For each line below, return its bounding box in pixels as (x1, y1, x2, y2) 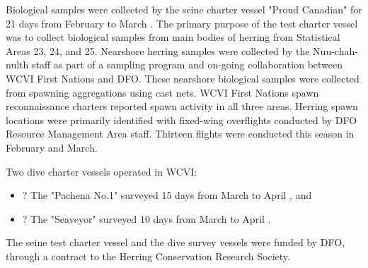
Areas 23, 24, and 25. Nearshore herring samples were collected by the (6, 43, 310, 58)
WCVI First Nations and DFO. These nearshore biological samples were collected (6, 71, 360, 85)
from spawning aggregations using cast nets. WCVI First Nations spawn (6, 85, 319, 99)
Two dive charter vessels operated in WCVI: (6, 164, 197, 178)
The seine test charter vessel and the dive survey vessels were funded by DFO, (6, 235, 345, 250)
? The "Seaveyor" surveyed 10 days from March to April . (22, 211, 271, 226)
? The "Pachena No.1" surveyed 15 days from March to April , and (22, 188, 312, 202)
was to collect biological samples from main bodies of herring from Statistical (6, 30, 340, 44)
